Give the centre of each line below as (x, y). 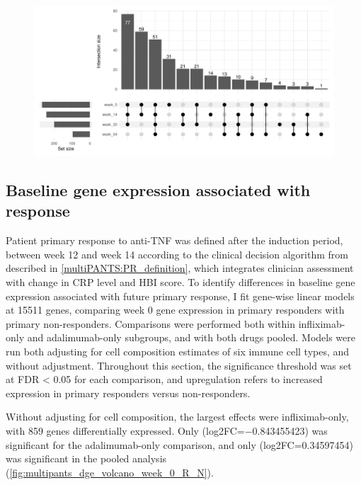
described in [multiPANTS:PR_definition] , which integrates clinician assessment (180, 268)
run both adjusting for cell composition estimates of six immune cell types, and (178, 351)
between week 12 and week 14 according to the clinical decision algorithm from (177, 254)
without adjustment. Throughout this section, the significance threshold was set (179, 365)
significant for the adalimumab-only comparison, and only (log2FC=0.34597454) (179, 444)
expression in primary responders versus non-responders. (128, 393)
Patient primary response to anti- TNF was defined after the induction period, (174, 240)
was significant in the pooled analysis (86, 458)
